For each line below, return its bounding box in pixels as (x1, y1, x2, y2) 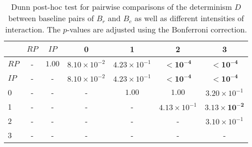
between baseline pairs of (8, 12, 94, 24)
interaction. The (5, 24, 61, 35)
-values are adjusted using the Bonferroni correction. (67, 24, 247, 35)
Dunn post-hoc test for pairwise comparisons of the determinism (11, 1, 232, 12)
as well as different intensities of (134, 12, 244, 24)
